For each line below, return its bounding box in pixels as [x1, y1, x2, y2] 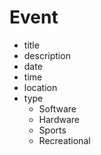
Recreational [38, 134, 91, 146]
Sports [38, 124, 67, 136]
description [23, 49, 71, 61]
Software [38, 102, 77, 115]
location [23, 81, 58, 93]
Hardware [38, 113, 80, 125]
